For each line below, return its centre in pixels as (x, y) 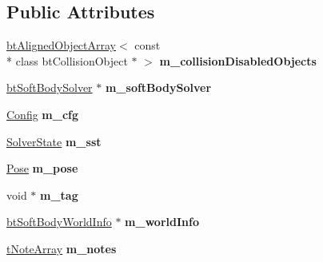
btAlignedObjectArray (62, 45)
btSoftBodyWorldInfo (59, 222)
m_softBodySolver (158, 87)
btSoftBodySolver (50, 87)
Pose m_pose (42, 168)
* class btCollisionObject (67, 60)
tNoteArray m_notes (62, 248)
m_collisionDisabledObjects (238, 60)
